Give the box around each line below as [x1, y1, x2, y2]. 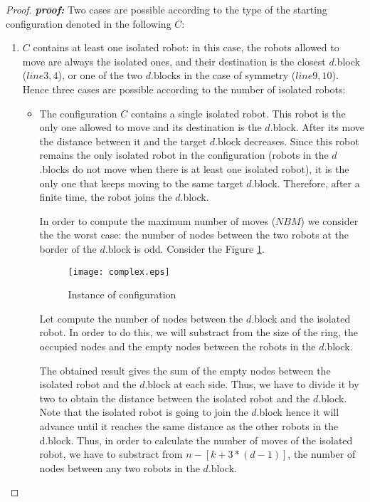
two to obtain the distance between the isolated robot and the [39, 390, 310, 405]
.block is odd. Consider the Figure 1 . [105, 241, 265, 256]
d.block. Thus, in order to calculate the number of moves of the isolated [39, 432, 353, 447]
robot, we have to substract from [39, 446, 183, 461]
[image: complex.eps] [68, 266, 170, 277]
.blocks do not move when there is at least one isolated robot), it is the [39, 161, 349, 176]
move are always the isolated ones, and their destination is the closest [22, 53, 326, 68]
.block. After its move [270, 120, 364, 135]
